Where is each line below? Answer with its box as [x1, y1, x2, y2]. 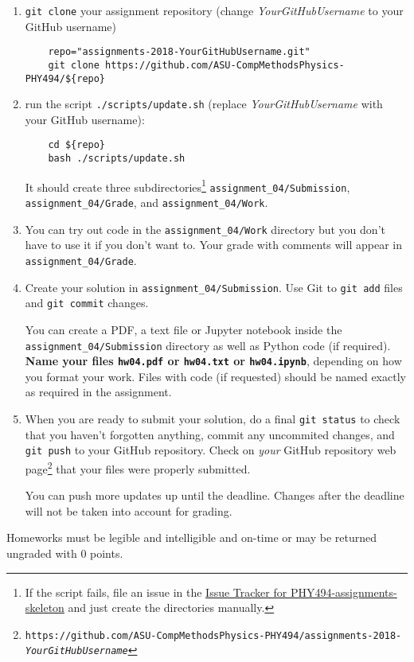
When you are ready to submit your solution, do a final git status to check [25, 411, 400, 427]
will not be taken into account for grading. [25, 502, 232, 519]
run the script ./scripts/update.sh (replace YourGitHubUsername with [25, 95, 383, 112]
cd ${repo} [48, 139, 106, 151]
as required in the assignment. [25, 384, 172, 400]
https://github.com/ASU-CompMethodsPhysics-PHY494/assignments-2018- [25, 629, 402, 641]
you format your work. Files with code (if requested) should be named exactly [25, 368, 406, 384]
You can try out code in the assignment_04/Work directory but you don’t [25, 220, 385, 237]
